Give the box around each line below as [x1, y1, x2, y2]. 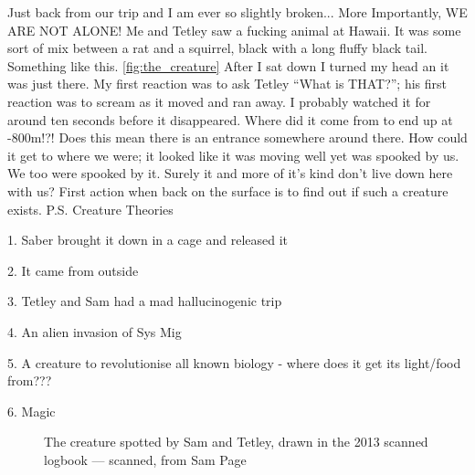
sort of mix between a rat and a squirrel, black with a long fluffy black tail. [7, 38, 427, 58]
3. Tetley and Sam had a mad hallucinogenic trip [7, 291, 282, 311]
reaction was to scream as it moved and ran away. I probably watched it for [7, 91, 431, 111]
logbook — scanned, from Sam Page [44, 449, 247, 469]
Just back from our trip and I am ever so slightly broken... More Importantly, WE [7, 3, 468, 21]
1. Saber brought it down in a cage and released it [7, 230, 289, 249]
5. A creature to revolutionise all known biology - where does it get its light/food [7, 353, 461, 372]
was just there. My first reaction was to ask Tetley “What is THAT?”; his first [7, 74, 447, 93]
